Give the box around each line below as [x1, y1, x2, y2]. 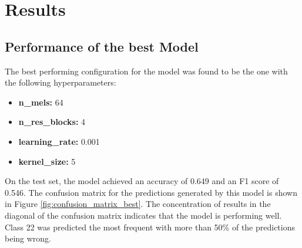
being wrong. [5, 232, 52, 244]
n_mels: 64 [18, 96, 63, 108]
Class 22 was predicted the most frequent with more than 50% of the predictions [5, 220, 296, 233]
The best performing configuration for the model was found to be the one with [5, 64, 288, 77]
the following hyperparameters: [5, 76, 116, 89]
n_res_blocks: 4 [18, 115, 86, 128]
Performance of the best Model [5, 37, 199, 55]
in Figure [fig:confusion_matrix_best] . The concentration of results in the [5, 198, 271, 210]
